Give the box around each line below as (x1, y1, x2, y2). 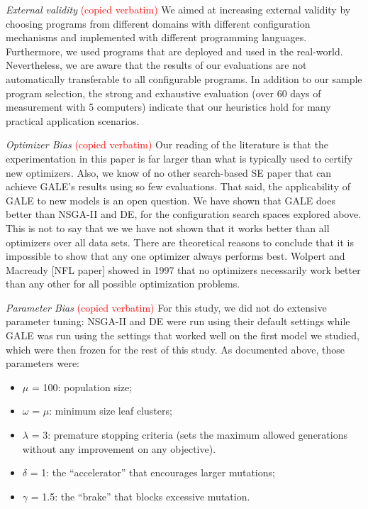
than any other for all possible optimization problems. (6, 276, 240, 291)
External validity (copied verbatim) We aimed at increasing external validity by (6, 2, 351, 16)
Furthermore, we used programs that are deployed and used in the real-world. (6, 43, 343, 58)
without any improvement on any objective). (22, 441, 216, 456)
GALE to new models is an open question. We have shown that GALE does (6, 192, 335, 207)
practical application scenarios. (6, 113, 140, 128)
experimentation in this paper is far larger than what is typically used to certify (6, 150, 353, 165)
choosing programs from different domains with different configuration (6, 16, 311, 31)
